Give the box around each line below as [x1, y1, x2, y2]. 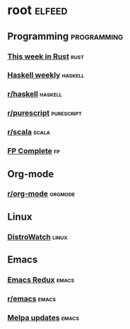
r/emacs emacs [7, 294, 57, 304]
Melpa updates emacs [7, 313, 80, 323]
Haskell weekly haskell [7, 70, 85, 80]
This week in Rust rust [7, 52, 85, 61]
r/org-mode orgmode [7, 189, 76, 199]
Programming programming [7, 30, 124, 42]
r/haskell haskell [7, 89, 62, 99]
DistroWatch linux [7, 232, 68, 241]
